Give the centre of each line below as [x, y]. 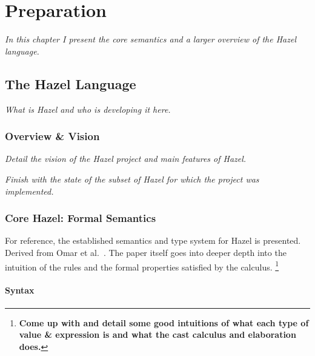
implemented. [29, 191]
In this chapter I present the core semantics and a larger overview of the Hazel [151, 39]
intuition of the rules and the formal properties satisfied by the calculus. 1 [142, 266]
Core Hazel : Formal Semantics [81, 218]
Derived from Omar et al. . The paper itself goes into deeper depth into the [146, 252]
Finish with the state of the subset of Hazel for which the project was [132, 179]
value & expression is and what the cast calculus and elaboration [157, 334]
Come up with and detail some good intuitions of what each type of [164, 322]
